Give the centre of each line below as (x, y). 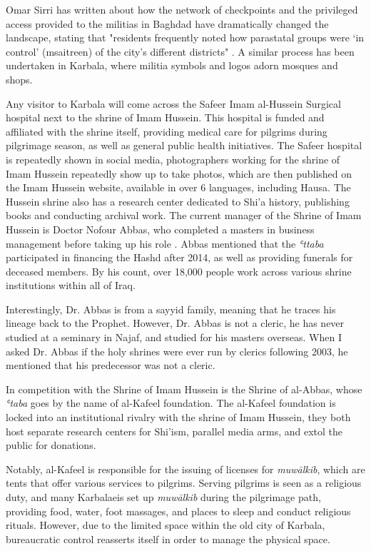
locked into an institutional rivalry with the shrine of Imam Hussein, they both (178, 417)
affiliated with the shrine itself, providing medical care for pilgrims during (167, 131)
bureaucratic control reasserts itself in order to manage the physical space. (168, 539)
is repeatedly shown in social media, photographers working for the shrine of (173, 159)
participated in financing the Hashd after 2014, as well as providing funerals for (179, 257)
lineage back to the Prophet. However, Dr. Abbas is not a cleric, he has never (175, 323)
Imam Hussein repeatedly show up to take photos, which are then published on (179, 173)
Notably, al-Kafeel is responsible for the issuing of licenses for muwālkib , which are (185, 469)
